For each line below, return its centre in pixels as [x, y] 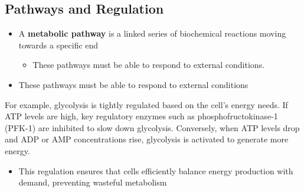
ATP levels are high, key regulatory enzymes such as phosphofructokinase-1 [141, 116]
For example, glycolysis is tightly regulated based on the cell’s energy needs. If [146, 104]
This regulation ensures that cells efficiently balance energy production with [156, 170]
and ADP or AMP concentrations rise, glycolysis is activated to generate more [147, 139]
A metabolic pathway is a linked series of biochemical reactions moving [152, 33]
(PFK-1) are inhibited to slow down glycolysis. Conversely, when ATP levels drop [152, 127]
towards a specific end [58, 45]
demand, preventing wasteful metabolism [93, 182]
